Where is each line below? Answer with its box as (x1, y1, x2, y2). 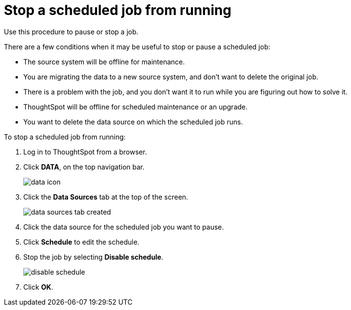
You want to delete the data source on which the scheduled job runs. (23, 117, 243, 126)
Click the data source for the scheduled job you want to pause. (23, 222, 224, 231)
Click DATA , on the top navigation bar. (23, 162, 145, 171)
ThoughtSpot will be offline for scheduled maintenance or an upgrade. (23, 102, 248, 111)
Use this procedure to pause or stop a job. (4, 27, 139, 36)
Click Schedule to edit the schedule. (23, 237, 140, 246)
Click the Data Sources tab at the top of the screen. (23, 192, 188, 201)
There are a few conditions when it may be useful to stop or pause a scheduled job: (4, 42, 271, 51)
